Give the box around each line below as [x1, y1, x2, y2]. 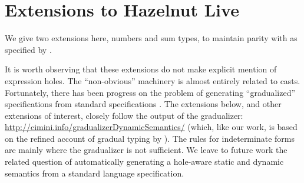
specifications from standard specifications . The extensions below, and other [5, 98, 282, 110]
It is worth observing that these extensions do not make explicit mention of [5, 63, 277, 75]
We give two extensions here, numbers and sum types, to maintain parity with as [5, 32, 298, 44]
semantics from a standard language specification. [5, 167, 184, 179]
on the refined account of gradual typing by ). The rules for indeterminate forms [5, 132, 295, 144]
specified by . [5, 43, 52, 55]
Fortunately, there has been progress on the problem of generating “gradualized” [5, 86, 296, 98]
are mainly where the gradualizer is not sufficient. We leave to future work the [5, 144, 288, 156]
